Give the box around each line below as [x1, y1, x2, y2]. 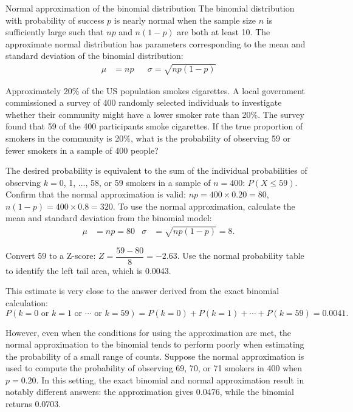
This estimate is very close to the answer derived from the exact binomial [5, 284, 279, 297]
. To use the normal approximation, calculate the [112, 199, 295, 212]
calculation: [5, 296, 49, 309]
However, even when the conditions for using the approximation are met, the [5, 326, 292, 338]
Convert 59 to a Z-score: [5, 249, 96, 262]
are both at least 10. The [177, 26, 270, 38]
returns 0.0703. [5, 397, 61, 410]
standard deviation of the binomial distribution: [5, 49, 183, 62]
